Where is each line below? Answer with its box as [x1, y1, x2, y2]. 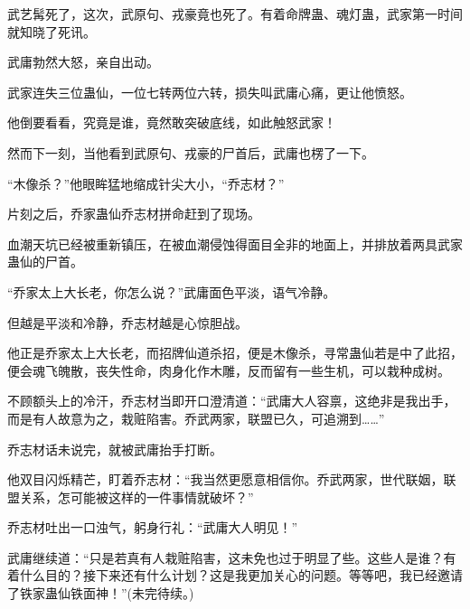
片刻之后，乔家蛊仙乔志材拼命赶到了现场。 [7, 204, 260, 223]
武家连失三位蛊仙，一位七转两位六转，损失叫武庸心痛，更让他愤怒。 [7, 82, 412, 101]
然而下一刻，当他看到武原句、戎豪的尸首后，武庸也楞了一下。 [7, 143, 374, 162]
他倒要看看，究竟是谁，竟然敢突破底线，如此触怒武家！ [7, 113, 336, 132]
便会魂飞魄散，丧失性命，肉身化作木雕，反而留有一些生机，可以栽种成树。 [7, 361, 450, 379]
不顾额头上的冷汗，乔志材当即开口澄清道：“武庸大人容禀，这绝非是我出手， [7, 391, 456, 410]
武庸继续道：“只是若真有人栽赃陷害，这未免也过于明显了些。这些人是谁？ [7, 548, 444, 567]
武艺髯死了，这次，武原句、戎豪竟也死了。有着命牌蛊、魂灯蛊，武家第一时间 [7, 5, 463, 23]
